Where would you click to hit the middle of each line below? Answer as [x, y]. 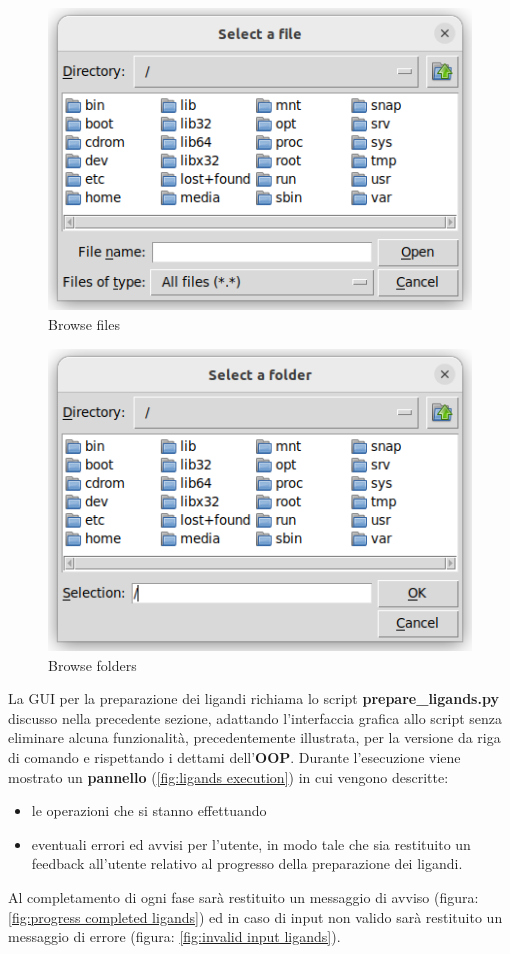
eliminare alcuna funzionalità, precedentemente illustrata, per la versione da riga [254, 737]
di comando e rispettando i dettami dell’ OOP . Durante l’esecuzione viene [234, 757]
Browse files [84, 324]
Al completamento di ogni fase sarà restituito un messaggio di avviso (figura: [243, 897]
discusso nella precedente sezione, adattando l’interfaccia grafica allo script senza [255, 717]
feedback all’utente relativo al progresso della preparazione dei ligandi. [247, 863]
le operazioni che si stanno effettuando [149, 810]
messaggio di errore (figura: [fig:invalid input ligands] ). [174, 936]
